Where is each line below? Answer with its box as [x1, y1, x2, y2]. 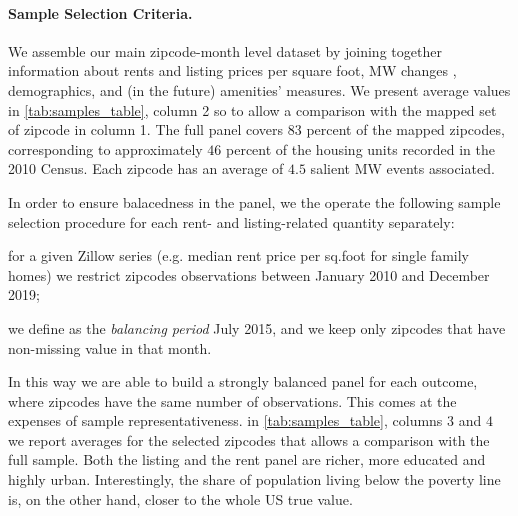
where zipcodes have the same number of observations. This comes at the [8, 390, 457, 411]
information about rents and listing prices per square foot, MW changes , [8, 60, 457, 81]
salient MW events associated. [310, 158, 495, 179]
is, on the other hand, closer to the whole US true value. [8, 488, 353, 509]
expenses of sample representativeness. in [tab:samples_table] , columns [8, 410, 443, 431]
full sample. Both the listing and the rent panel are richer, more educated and [8, 449, 486, 470]
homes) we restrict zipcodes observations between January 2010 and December [8, 264, 490, 285]
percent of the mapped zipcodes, [306, 119, 505, 140]
